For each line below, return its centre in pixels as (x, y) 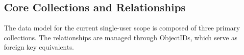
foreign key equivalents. (39, 47)
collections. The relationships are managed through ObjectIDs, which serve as (121, 37)
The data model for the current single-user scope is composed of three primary (122, 28)
